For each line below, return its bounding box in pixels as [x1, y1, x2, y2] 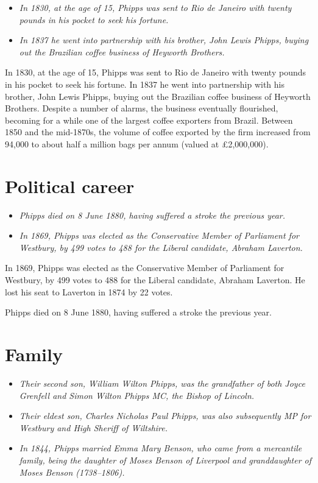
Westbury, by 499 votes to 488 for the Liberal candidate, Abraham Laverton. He [5, 273, 305, 286]
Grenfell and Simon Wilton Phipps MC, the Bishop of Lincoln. [19, 389, 255, 401]
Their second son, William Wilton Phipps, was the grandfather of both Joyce [19, 376, 305, 389]
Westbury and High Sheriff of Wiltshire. [19, 421, 168, 434]
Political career [5, 173, 135, 198]
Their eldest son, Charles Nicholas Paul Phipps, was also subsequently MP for [19, 409, 311, 422]
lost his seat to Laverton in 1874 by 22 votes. [5, 285, 173, 298]
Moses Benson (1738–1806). [19, 465, 125, 478]
